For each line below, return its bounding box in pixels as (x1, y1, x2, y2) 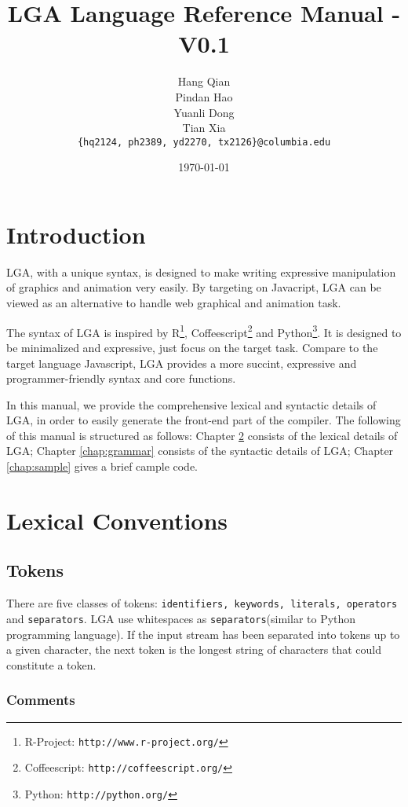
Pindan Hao (175, 88, 233, 105)
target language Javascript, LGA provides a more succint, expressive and (6, 354, 357, 371)
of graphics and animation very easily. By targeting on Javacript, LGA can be (6, 279, 381, 295)
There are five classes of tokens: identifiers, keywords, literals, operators (6, 595, 398, 611)
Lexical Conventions (6, 504, 228, 536)
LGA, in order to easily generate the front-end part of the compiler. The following (6, 412, 401, 428)
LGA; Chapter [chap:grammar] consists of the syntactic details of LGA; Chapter (6, 442, 394, 459)
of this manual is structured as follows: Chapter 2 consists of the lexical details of (6, 427, 398, 443)
